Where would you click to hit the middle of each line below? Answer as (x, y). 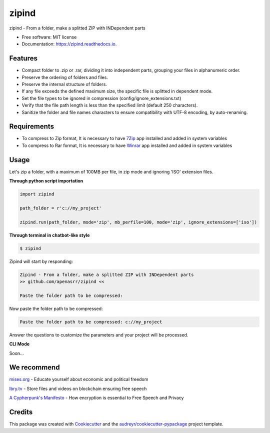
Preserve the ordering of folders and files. (65, 77)
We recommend (34, 367)
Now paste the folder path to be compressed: (56, 308)
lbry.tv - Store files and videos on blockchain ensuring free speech (78, 388)
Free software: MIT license (49, 37)
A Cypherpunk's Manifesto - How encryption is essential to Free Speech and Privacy (96, 398)
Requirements (32, 127)
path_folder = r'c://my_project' (61, 208)
